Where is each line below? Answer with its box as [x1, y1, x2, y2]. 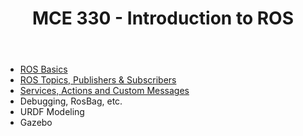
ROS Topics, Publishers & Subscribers [19, 74, 177, 86]
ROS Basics [19, 63, 68, 76]
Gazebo [19, 117, 53, 129]
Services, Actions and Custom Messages [19, 85, 190, 97]
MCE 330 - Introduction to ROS [32, 7, 294, 30]
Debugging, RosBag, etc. [19, 95, 123, 107]
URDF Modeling [19, 106, 85, 118]
